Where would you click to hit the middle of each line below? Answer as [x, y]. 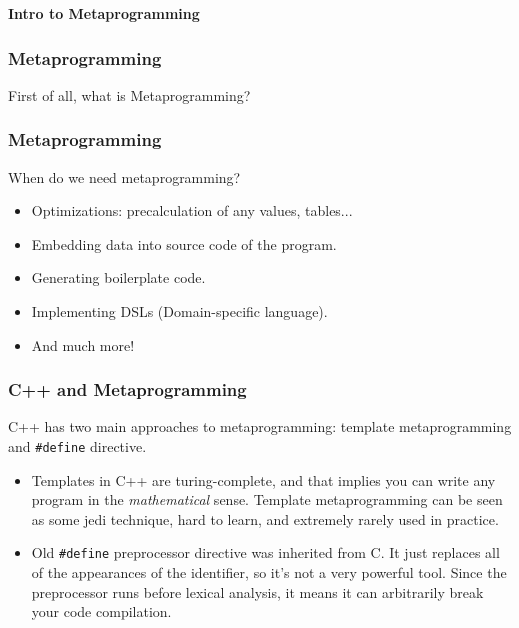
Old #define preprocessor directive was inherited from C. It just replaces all [265, 552]
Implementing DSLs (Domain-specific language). [179, 311]
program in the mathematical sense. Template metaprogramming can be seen [267, 499]
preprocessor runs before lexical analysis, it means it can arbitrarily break [257, 591]
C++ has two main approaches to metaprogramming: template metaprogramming [260, 426]
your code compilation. [101, 611]
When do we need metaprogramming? [124, 176]
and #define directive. [77, 446]
